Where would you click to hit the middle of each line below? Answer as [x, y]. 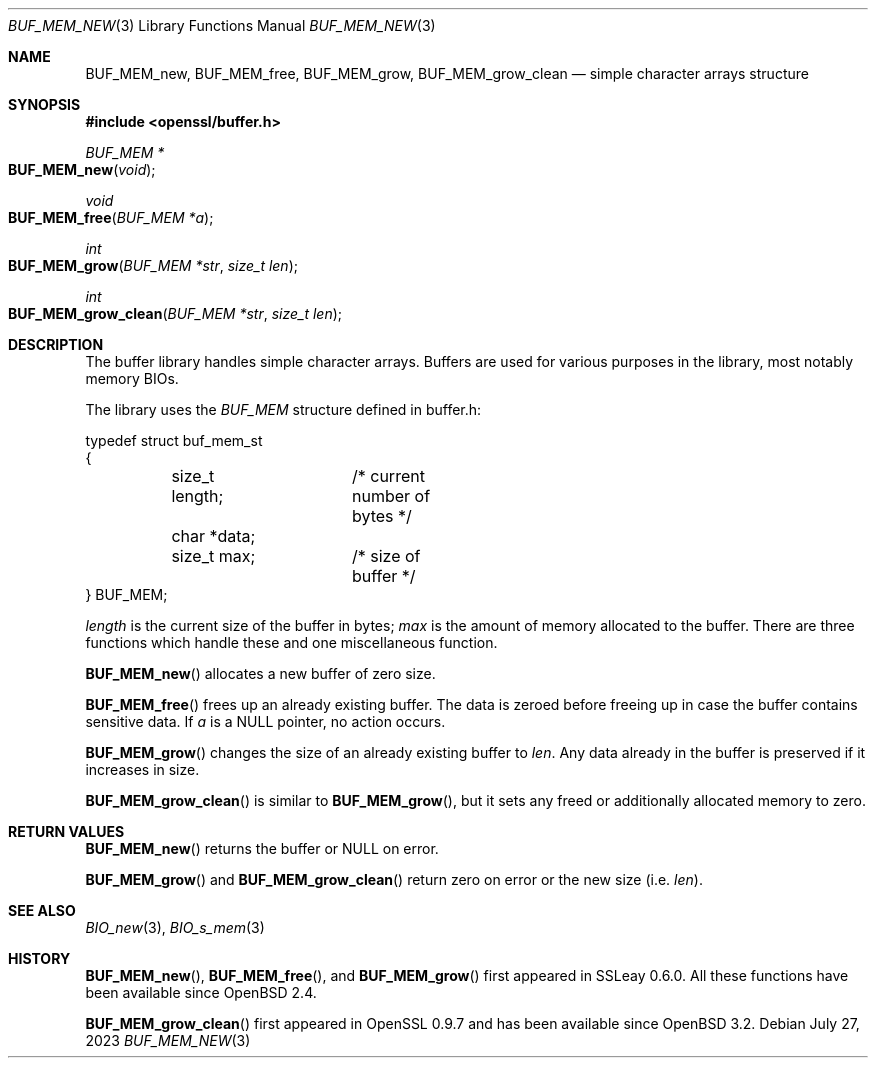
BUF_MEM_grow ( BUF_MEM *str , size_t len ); [153, 265]
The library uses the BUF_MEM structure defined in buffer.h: [283, 409]
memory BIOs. [132, 378]
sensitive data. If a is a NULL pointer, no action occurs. [265, 721]
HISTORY [39, 958]
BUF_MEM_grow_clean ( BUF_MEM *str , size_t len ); [175, 313]
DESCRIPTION [56, 344]
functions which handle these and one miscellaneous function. [291, 642]
